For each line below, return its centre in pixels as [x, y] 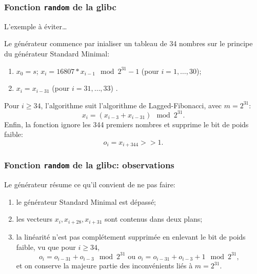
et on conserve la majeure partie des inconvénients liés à [104, 266]
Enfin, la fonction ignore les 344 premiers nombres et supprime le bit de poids [126, 124]
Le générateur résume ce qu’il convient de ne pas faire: [90, 184]
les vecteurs [34, 219]
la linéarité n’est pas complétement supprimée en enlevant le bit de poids [131, 236]
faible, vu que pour [46, 247]
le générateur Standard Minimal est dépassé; [86, 201]
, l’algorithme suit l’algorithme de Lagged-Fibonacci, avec [131, 105]
